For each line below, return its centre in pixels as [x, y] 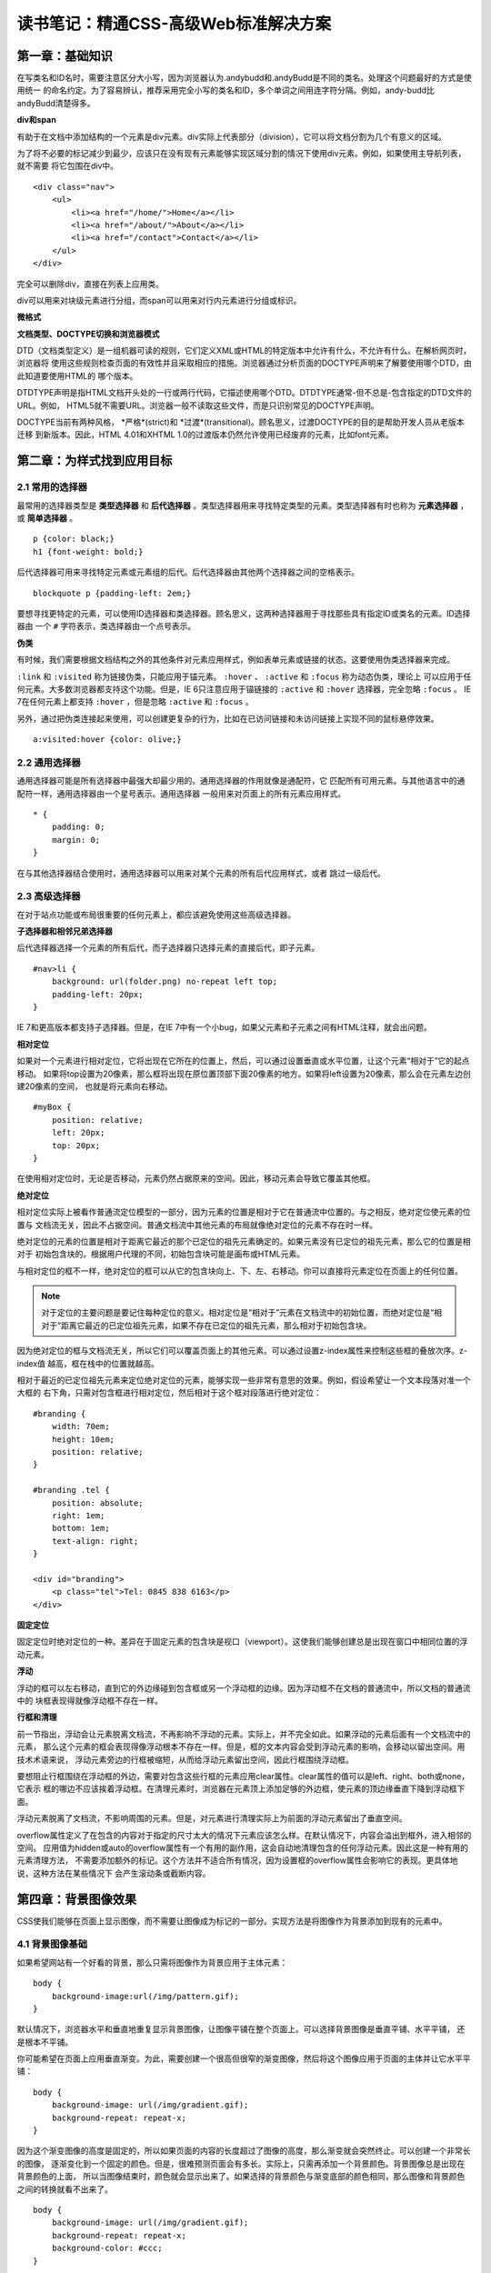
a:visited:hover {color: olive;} [107, 740]
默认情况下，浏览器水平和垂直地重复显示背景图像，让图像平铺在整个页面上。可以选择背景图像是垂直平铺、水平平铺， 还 [241, 2029]
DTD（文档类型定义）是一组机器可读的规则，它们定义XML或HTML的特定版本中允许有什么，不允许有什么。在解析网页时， [244, 351]
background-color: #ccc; [107, 2248]
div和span [36, 120]
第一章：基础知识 [65, 56]
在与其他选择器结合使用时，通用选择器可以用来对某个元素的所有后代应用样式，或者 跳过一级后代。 [201, 873]
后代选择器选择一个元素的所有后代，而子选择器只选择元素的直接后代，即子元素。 [168, 948]
